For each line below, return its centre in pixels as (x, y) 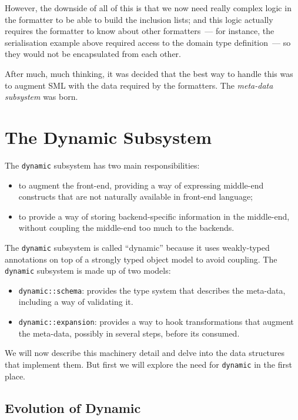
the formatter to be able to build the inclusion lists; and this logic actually (139, 19)
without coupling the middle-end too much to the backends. (126, 228)
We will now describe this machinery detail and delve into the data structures (145, 353)
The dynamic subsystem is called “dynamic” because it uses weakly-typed (137, 247)
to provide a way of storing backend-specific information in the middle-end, (154, 216)
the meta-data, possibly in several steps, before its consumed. (129, 333)
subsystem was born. (41, 97)
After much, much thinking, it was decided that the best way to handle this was (149, 73)
